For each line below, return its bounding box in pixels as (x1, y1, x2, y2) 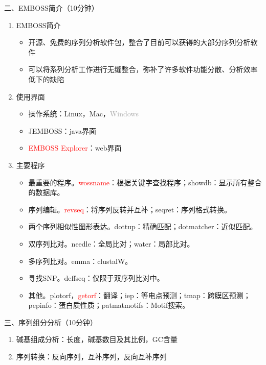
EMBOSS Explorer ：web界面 (28, 142, 122, 153)
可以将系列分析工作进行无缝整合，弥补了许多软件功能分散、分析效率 (28, 64, 258, 75)
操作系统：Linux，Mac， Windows (28, 108, 139, 119)
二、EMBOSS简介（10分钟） (4, 3, 99, 13)
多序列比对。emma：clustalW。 (28, 255, 132, 266)
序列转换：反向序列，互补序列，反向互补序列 (16, 351, 167, 362)
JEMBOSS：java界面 (28, 125, 97, 136)
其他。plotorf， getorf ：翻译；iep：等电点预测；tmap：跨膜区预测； (28, 289, 251, 300)
